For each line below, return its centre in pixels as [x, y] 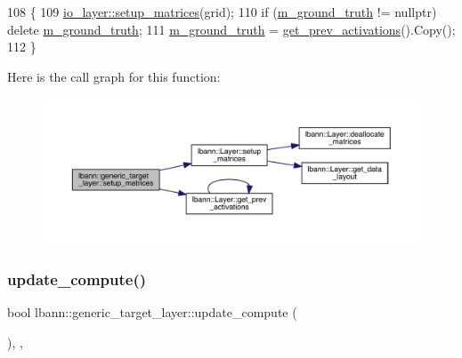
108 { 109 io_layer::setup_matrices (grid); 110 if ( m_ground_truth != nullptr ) [222, 12]
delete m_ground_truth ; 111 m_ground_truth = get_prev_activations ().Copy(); [231, 29]
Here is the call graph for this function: [114, 76]
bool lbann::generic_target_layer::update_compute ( [152, 311]
